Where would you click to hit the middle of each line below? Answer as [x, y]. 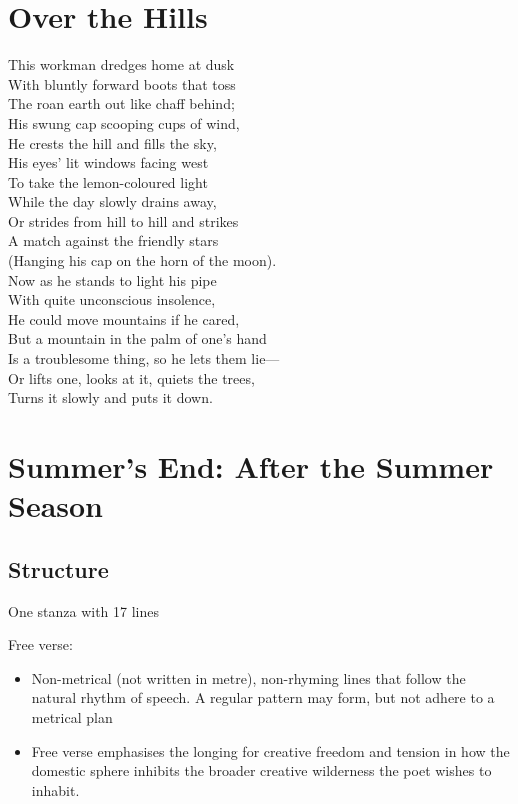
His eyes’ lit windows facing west [108, 162]
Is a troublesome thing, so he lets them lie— [144, 358]
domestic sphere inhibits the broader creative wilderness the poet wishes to [261, 770]
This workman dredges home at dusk [121, 64]
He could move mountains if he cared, [124, 318]
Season [56, 505]
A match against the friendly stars [113, 240]
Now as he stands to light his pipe [112, 279]
